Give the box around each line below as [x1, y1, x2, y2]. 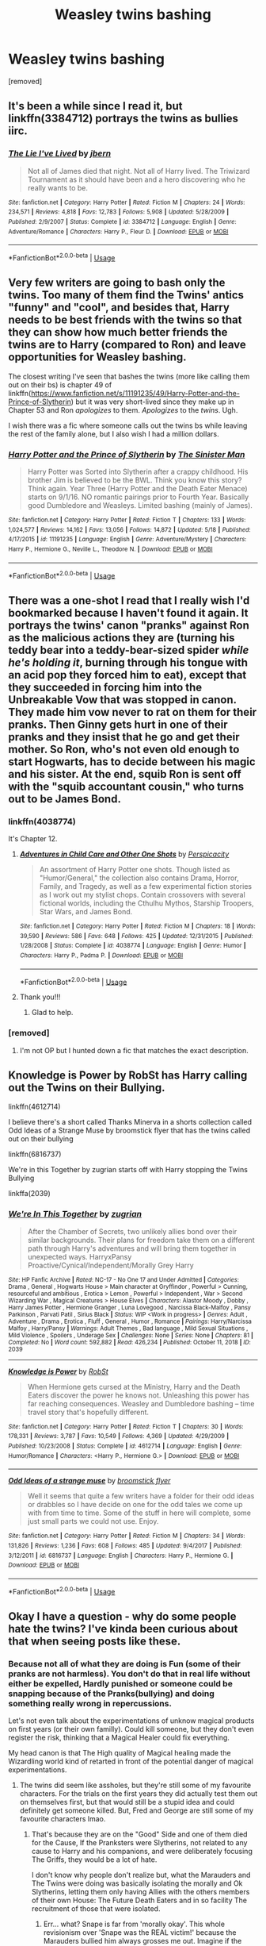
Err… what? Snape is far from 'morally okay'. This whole [43, 1919, 226, 1929]
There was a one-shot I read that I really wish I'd [8, 594, 250, 607]
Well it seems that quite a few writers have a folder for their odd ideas [27, 1491, 255, 1501]
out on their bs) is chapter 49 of [8, 379, 112, 390]
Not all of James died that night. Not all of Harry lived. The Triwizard [27, 166, 251, 175]
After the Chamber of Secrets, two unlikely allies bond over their [27, 1226, 237, 1236]
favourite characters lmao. [19, 1814, 106, 1824]
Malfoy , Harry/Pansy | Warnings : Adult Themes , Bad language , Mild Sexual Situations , [8, 1324, 249, 1333]
